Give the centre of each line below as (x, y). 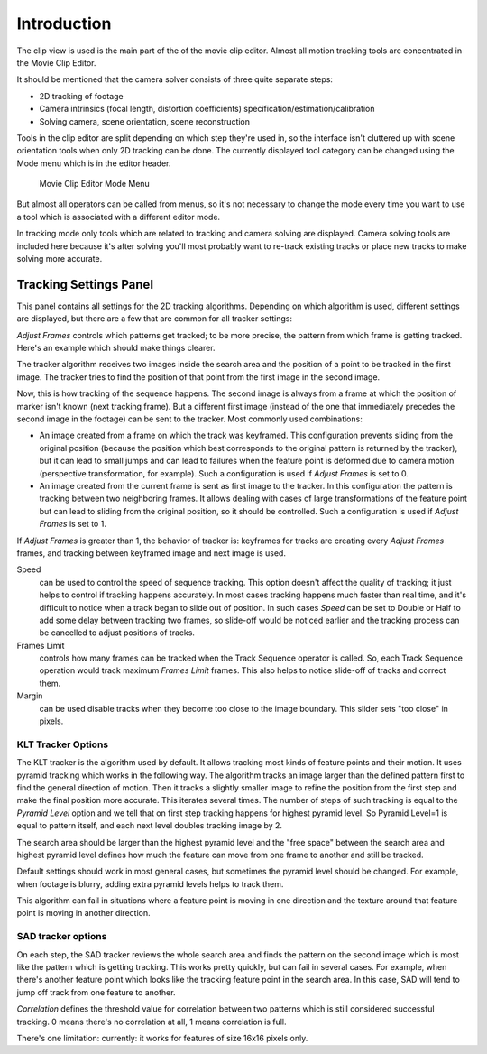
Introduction (64, 23)
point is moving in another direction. (83, 913)
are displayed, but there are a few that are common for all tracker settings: (155, 319)
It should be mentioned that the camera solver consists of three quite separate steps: (175, 79)
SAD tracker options (62, 937)
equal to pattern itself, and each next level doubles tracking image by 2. (150, 826)
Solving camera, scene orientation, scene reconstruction (145, 121)
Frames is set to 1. (73, 524)
